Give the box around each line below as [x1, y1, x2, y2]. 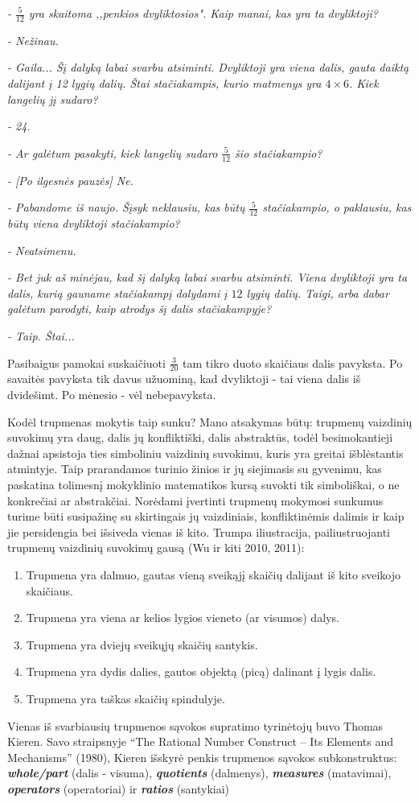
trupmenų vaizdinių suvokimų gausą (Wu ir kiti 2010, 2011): [7, 539, 305, 556]
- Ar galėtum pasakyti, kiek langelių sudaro [7, 144, 218, 161]
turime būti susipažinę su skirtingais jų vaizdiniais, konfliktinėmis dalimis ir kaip [7, 508, 405, 525]
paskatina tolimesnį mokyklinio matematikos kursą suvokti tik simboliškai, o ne [7, 476, 400, 492]
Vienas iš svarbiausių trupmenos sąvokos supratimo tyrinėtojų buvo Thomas [7, 717, 384, 734]
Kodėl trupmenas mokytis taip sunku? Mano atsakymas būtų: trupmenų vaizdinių [7, 413, 413, 430]
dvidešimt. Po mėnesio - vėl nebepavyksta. [7, 386, 216, 403]
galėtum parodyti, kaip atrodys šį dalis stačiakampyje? [7, 300, 272, 317]
